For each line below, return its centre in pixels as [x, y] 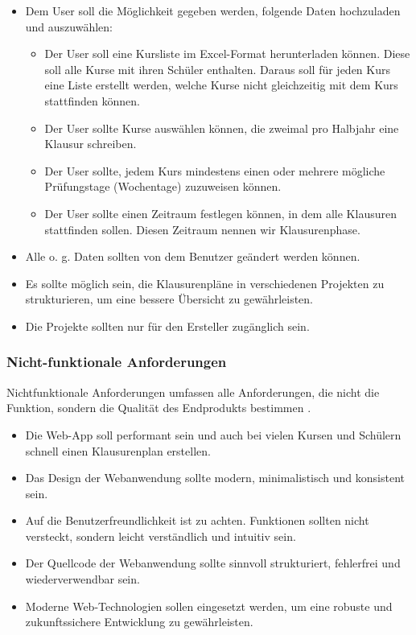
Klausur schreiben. [91, 144]
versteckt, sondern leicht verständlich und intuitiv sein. [161, 536]
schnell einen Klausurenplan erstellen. [118, 450]
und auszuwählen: [69, 26]
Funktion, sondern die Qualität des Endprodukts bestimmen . [159, 408]
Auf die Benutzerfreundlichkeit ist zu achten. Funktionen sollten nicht [197, 520]
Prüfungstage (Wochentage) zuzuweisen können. [163, 186]
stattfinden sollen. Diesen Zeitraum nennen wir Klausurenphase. [202, 229]
